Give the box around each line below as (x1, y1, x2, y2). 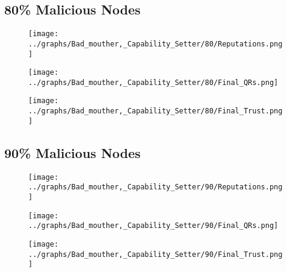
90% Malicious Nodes (4, 143, 141, 162)
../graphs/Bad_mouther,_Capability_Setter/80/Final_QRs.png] (28, 78, 279, 87)
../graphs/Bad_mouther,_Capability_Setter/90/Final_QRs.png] (28, 221, 279, 230)
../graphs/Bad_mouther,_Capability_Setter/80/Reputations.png (28, 39, 283, 48)
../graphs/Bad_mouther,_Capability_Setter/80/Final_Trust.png (28, 107, 283, 116)
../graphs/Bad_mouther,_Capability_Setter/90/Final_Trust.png (28, 250, 283, 259)
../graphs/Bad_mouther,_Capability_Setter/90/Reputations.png (28, 183, 283, 192)
